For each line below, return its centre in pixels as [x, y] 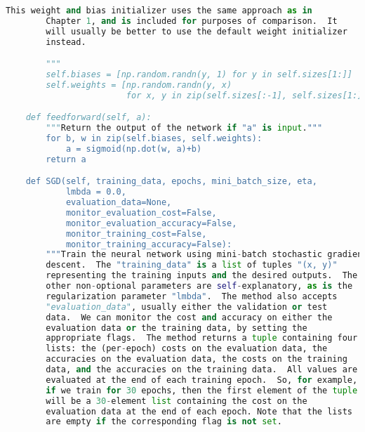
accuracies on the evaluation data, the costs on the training [197, 359]
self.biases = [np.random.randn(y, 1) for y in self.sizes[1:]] [199, 75]
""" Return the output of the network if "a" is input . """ [184, 128]
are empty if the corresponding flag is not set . [164, 422]
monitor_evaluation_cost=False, [141, 212]
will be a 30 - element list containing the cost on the [177, 401]
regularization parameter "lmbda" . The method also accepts [192, 296]
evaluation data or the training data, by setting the [177, 328]
